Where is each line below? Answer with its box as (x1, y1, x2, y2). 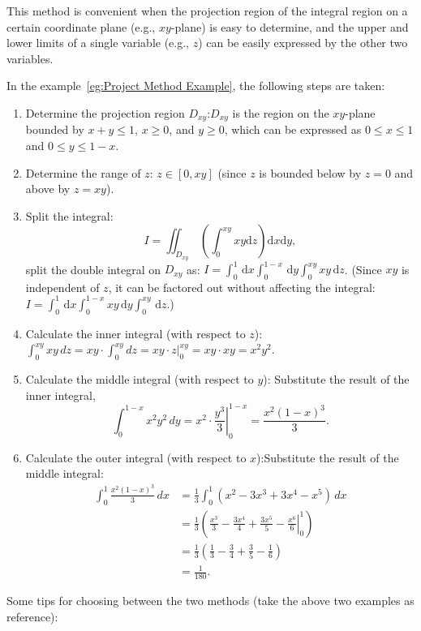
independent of (25, 278, 100, 295)
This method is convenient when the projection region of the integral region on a (6, 2, 408, 19)
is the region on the (232, 104, 329, 121)
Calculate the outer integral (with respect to (25, 449, 247, 466)
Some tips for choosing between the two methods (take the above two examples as (6, 591, 415, 608)
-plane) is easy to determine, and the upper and (170, 18, 409, 35)
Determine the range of (25, 164, 141, 181)
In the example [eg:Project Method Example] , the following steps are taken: (6, 77, 385, 94)
